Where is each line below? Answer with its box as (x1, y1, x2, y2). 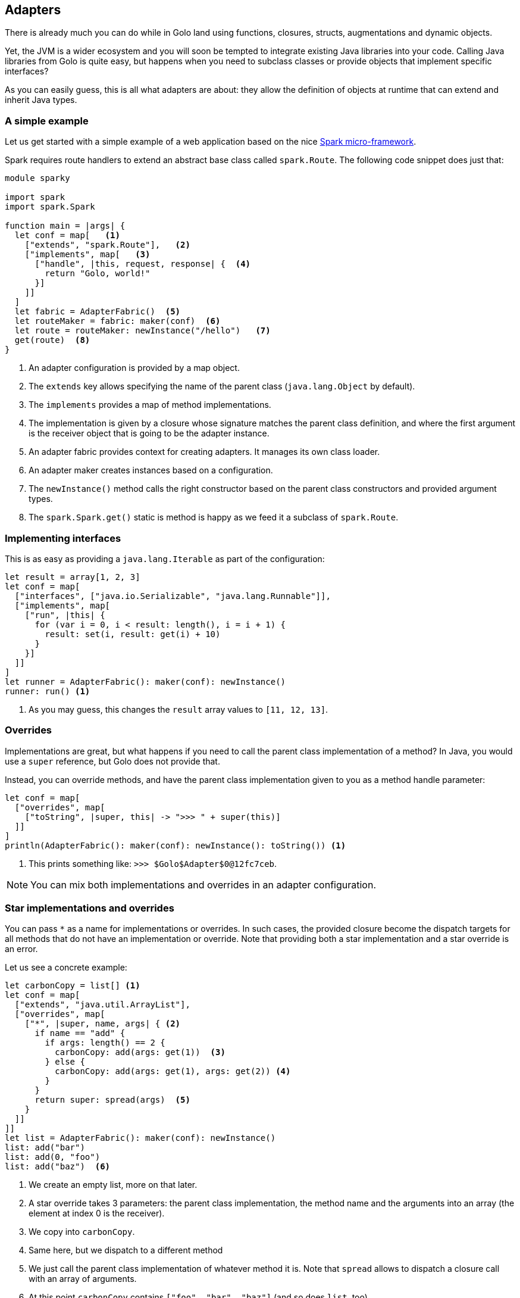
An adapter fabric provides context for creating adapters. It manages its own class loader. (29, 447, 380, 457)
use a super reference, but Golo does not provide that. (5, 756, 220, 766)
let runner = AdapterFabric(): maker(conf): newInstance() (5, 676, 286, 687)
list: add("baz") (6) (5, 1162, 111, 1172)
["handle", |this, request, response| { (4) (35, 259, 251, 269)
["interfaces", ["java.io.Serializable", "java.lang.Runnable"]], (14, 591, 331, 601)
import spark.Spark (5, 202, 95, 212)
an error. (5, 944, 38, 954)
